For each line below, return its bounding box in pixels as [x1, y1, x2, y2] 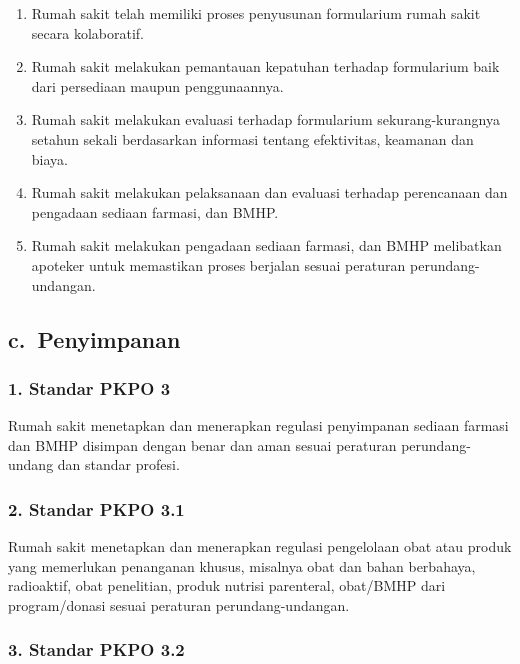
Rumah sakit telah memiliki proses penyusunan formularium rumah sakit [31, 3, 481, 23]
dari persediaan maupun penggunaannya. [31, 75, 284, 96]
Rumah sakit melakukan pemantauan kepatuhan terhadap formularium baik [31, 56, 500, 77]
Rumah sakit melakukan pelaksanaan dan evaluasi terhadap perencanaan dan [31, 182, 508, 203]
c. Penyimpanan [8, 323, 181, 354]
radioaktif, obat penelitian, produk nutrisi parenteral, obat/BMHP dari [8, 575, 446, 596]
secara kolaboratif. [31, 22, 144, 43]
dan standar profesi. [57, 454, 180, 475]
